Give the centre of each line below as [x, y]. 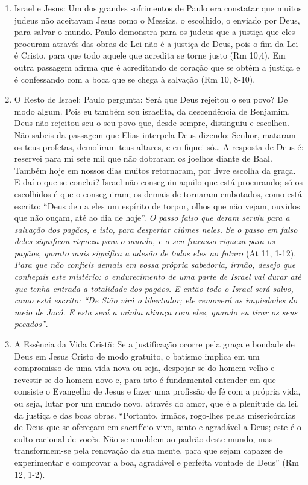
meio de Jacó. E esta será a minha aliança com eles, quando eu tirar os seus [156, 312]
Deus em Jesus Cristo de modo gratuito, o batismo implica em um [137, 356]
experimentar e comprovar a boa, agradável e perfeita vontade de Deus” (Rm [156, 462]
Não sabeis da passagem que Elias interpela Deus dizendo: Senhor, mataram [155, 134]
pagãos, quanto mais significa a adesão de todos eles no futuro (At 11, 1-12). [155, 252]
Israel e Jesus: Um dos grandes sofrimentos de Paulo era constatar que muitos [158, 8]
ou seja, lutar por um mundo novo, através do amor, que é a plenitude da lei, [157, 403]
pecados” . [31, 324]
